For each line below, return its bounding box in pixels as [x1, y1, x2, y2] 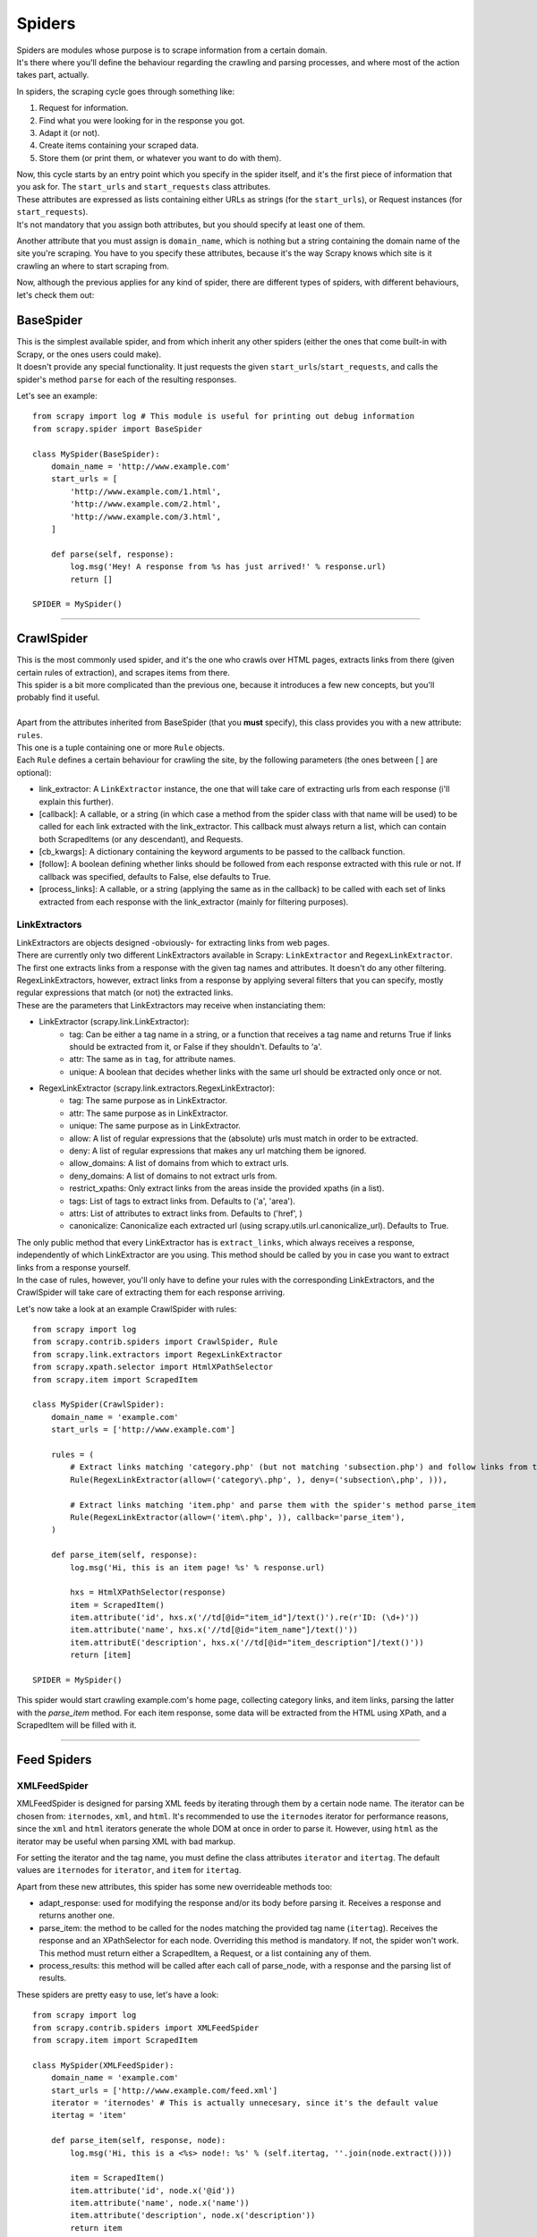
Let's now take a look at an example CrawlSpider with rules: [16, 1303, 237, 1314]
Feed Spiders [16, 1752, 92, 1767]
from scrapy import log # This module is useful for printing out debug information [32, 412, 415, 421]
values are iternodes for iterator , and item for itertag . [16, 1865, 242, 1876]
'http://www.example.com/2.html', [70, 499, 222, 509]
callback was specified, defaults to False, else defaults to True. [38, 871, 272, 881]
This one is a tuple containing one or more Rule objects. [16, 742, 226, 753]
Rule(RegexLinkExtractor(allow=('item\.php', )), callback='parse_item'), [70, 1512, 405, 1522]
